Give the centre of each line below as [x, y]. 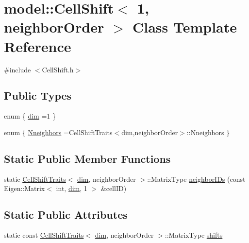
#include [17, 69]
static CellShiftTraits [35, 179]
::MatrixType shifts [194, 235]
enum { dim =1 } [30, 116]
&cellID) [114, 188]
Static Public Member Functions [87, 158]
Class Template [185, 27]
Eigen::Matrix [25, 188]
